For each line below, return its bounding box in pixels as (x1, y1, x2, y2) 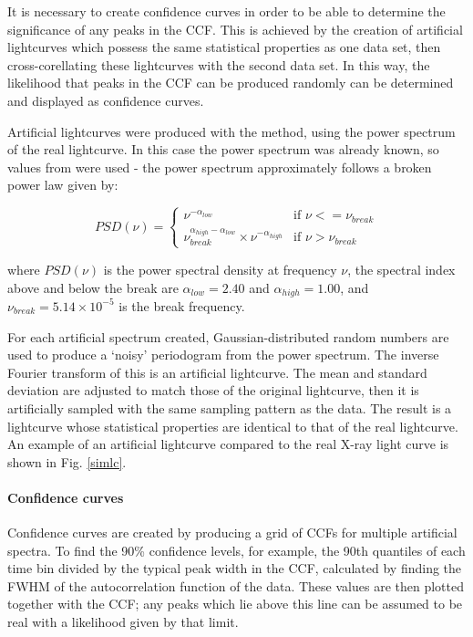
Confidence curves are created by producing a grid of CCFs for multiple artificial (7, 523, 458, 542)
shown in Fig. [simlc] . (7, 452, 127, 471)
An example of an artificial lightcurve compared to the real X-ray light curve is (7, 434, 449, 454)
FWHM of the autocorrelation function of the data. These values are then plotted (7, 576, 464, 595)
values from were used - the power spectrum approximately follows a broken (7, 157, 432, 176)
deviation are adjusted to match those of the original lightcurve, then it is (7, 381, 419, 400)
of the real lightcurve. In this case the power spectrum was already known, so (7, 140, 439, 159)
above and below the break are (7, 277, 179, 297)
